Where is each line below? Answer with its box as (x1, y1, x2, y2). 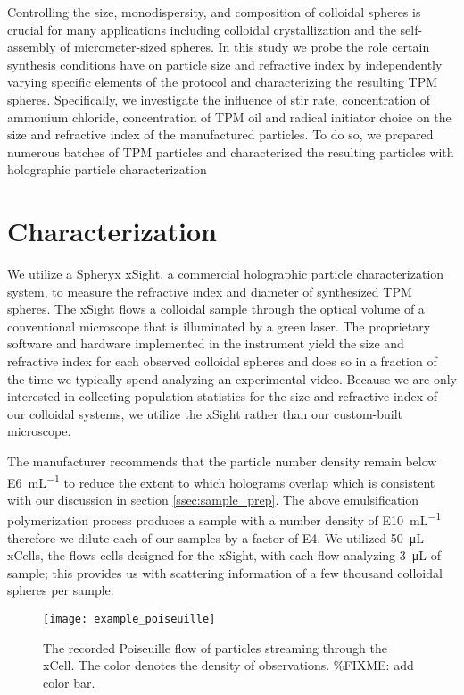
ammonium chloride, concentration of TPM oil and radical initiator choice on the (7, 107, 452, 126)
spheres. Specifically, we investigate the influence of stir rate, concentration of (7, 89, 431, 108)
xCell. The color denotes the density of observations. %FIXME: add (43, 656, 414, 674)
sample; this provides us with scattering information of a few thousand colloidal (7, 563, 443, 582)
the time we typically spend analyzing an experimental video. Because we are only (7, 369, 457, 388)
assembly (7, 38, 56, 56)
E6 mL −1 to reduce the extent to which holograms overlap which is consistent (7, 470, 435, 491)
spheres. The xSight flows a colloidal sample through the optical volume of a (7, 299, 425, 318)
